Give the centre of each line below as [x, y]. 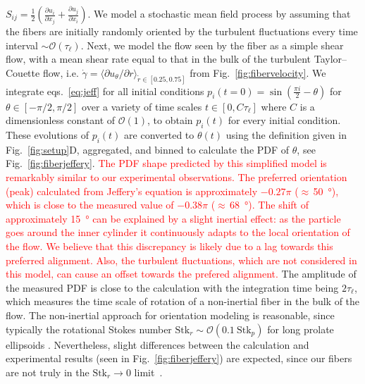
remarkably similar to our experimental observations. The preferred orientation [177, 177]
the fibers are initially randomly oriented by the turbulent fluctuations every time [182, 31]
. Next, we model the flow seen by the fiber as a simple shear [212, 45]
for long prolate [301, 329]
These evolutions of [47, 135]
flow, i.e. [61, 72]
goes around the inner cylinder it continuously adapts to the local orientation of [178, 232]
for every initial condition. [284, 120]
